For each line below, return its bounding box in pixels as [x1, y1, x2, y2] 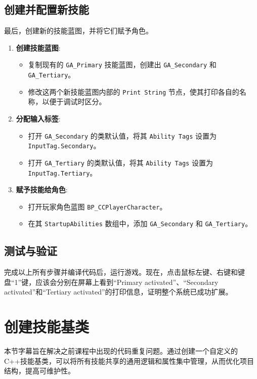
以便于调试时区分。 [42, 96, 106, 107]
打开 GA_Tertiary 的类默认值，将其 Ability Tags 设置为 [28, 157, 213, 167]
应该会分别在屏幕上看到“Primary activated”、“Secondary [35, 276, 219, 287]
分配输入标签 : [16, 113, 61, 123]
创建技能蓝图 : [16, 42, 61, 53]
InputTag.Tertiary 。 [28, 167, 97, 178]
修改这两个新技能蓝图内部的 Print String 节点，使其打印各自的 [28, 86, 239, 97]
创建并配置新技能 [4, 2, 89, 17]
